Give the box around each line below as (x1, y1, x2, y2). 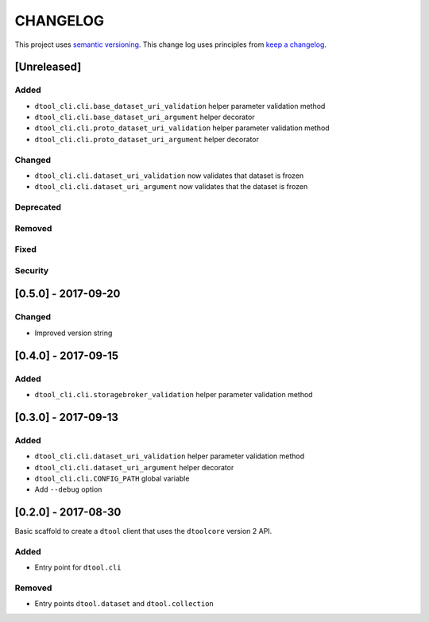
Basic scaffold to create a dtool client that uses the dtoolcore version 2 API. (14, 527, 272, 536)
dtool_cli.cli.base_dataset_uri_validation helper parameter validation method (34, 101, 326, 110)
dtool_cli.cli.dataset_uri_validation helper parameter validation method (34, 451, 305, 461)
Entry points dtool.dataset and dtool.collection (34, 599, 214, 608)
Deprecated (14, 202, 62, 213)
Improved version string (34, 328, 113, 338)
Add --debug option (34, 485, 102, 494)
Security (14, 265, 49, 276)
